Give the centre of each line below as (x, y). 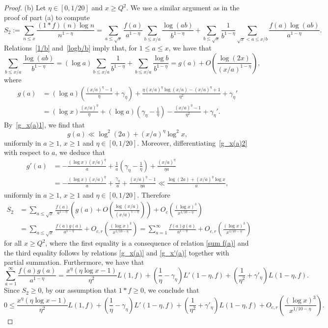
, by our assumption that (79, 290)
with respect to (27, 152)
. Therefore (154, 195)
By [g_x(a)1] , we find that (44, 124)
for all (13, 243)
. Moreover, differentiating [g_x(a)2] (192, 142)
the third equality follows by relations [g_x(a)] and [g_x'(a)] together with (117, 252)
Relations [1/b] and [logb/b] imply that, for (71, 48)
